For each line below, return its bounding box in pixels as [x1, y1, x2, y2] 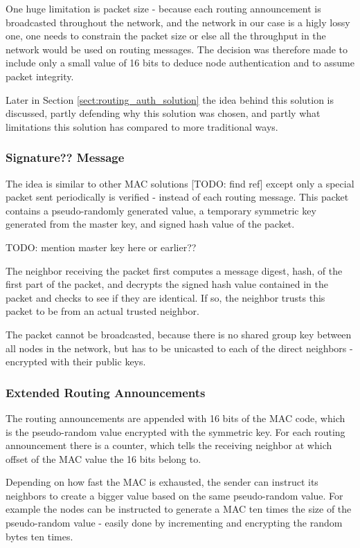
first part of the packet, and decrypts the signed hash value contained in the [6, 277, 328, 291]
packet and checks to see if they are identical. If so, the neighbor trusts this [6, 290, 325, 304]
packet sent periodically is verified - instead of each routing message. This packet [6, 190, 349, 204]
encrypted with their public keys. [6, 354, 146, 369]
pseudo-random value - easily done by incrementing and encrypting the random [6, 515, 343, 530]
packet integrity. [6, 68, 74, 83]
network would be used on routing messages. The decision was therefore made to [6, 42, 348, 56]
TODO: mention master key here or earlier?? [6, 239, 197, 254]
